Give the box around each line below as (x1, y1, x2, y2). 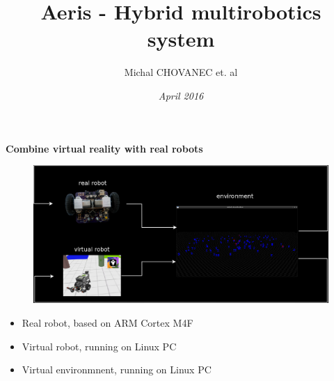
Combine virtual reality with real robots (6, 141, 203, 155)
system (147, 24, 215, 53)
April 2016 (158, 88, 204, 102)
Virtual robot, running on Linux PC (22, 339, 177, 353)
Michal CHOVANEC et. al (124, 65, 238, 79)
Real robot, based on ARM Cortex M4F (22, 316, 193, 330)
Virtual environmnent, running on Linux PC (22, 362, 212, 377)
